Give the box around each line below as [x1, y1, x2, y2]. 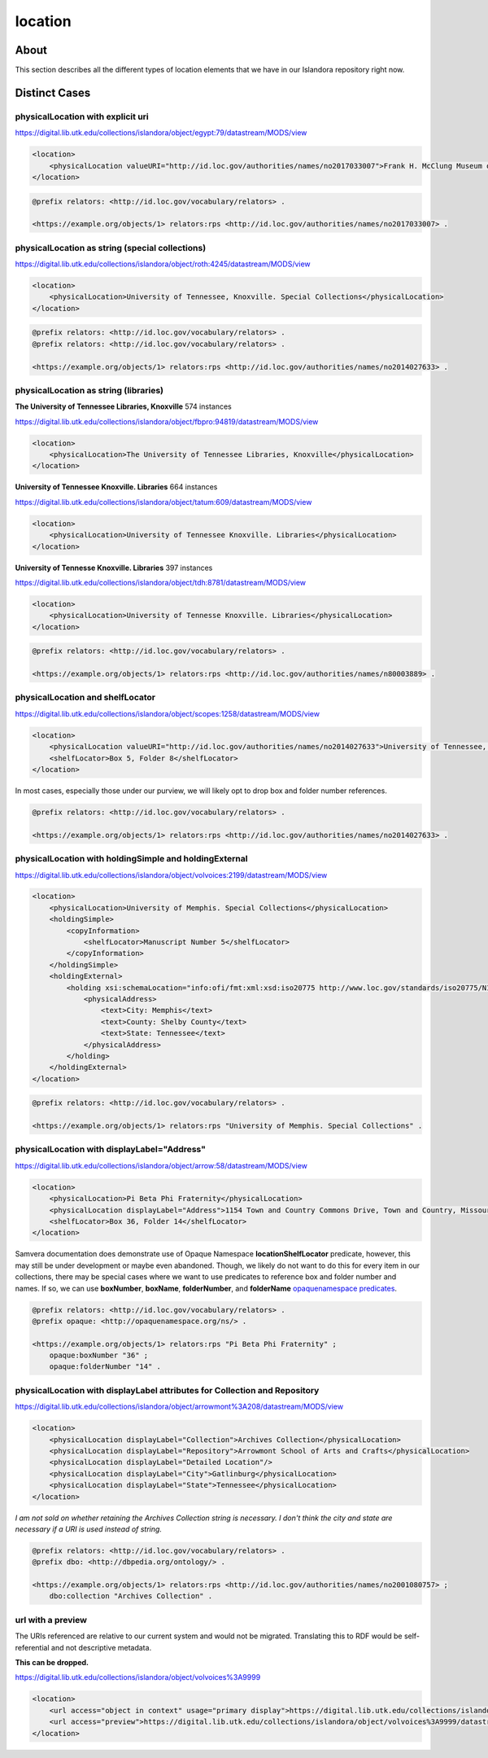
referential [15, 1642, 50, 1652]
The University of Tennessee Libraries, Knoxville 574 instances [15, 401, 232, 411]
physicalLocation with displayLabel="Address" [15, 1144, 207, 1155]
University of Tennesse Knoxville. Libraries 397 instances [15, 563, 213, 572]
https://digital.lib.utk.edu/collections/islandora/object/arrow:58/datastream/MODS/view [15, 1160, 308, 1170]
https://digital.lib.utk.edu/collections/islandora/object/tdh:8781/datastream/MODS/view [15, 578, 307, 587]
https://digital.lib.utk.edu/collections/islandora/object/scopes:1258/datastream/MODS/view [15, 708, 320, 718]
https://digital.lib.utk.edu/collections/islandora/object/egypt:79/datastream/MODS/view [15, 128, 307, 138]
